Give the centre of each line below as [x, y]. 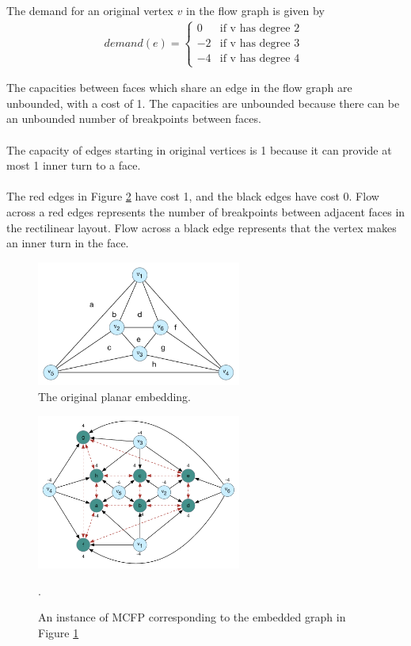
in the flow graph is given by [255, 10]
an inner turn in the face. [68, 243]
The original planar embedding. [115, 397]
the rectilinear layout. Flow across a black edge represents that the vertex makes [202, 227]
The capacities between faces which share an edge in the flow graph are [179, 88]
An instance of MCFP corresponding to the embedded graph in [192, 617]
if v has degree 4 [260, 58]
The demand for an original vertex [90, 10]
